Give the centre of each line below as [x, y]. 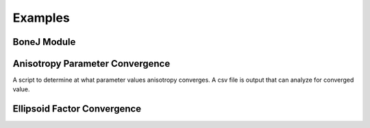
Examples [41, 18]
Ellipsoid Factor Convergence [77, 109]
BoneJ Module [44, 42]
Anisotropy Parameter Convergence [91, 64]
